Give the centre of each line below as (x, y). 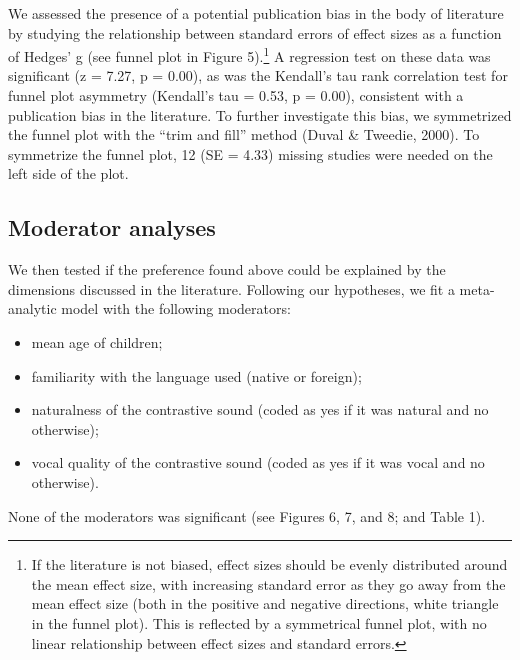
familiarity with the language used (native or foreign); (196, 375)
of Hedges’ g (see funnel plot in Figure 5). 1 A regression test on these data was (249, 54)
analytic (32, 308)
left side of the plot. (68, 173)
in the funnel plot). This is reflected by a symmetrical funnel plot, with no (259, 622)
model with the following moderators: (176, 308)
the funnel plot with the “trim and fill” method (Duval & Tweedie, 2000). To (244, 134)
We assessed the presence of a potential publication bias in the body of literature (256, 13)
